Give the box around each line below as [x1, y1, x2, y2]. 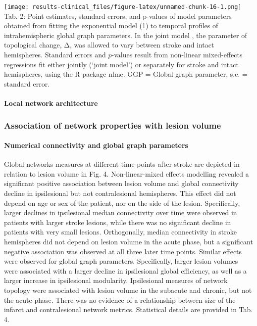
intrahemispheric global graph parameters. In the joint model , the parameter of [4, 30, 247, 40]
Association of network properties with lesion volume [4, 119, 221, 131]
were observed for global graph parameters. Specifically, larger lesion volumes [4, 256, 238, 266]
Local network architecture [4, 98, 98, 108]
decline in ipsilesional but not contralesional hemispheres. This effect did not [4, 188, 236, 198]
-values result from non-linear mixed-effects [111, 49, 243, 60]
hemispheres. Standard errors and [4, 49, 106, 60]
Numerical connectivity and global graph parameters [4, 140, 188, 150]
